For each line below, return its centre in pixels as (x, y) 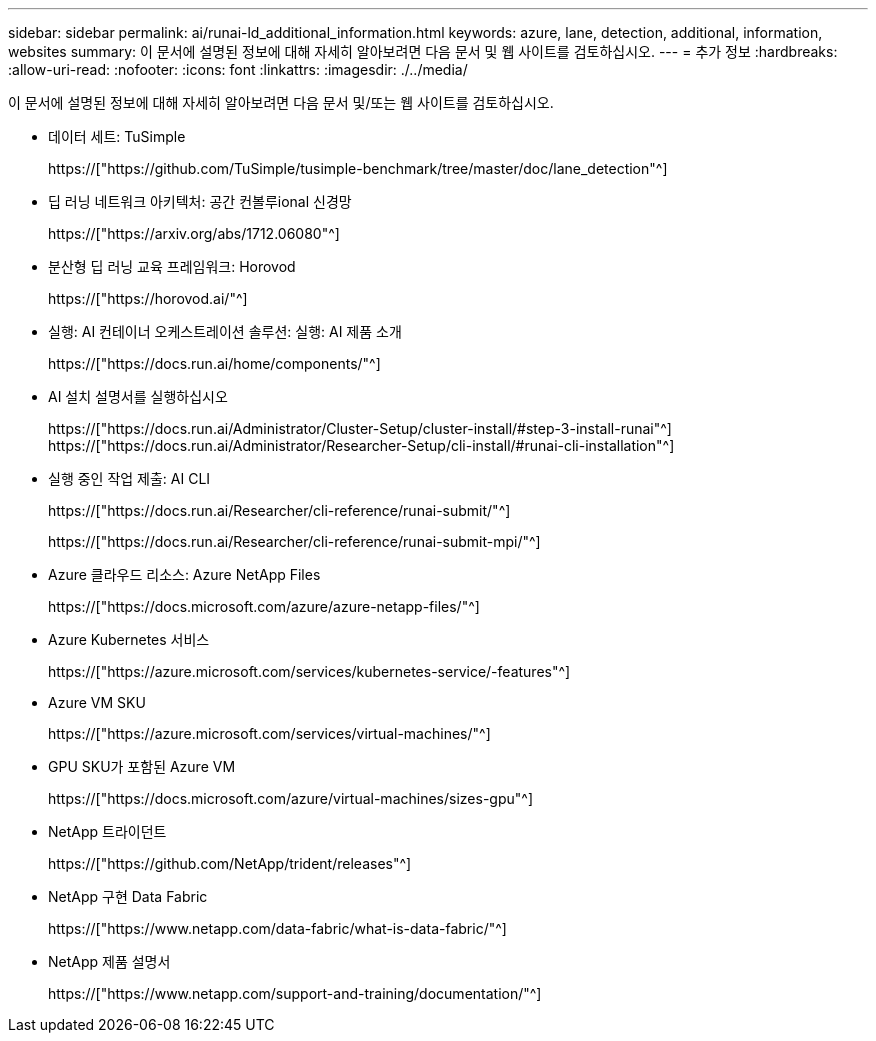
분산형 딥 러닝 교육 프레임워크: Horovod (172, 266)
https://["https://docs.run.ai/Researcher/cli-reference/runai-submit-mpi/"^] (294, 541)
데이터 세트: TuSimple (117, 136)
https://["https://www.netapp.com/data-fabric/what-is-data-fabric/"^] (277, 928)
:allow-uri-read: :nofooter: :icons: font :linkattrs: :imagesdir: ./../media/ (238, 69)
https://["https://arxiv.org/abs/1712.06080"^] (194, 233)
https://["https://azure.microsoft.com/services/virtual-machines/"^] (269, 733)
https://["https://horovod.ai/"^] (148, 298)
